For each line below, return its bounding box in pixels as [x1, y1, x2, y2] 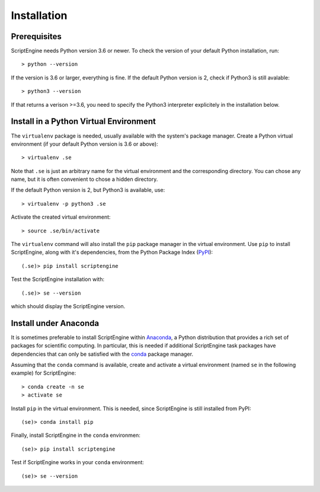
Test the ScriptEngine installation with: [11, 276, 105, 283]
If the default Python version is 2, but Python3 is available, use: [11, 187, 165, 194]
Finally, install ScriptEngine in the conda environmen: [11, 432, 140, 439]
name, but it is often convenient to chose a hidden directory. [11, 175, 158, 183]
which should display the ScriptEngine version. [11, 303, 126, 309]
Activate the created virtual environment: [11, 213, 111, 221]
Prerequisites [11, 31, 62, 41]
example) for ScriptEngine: [11, 369, 76, 376]
